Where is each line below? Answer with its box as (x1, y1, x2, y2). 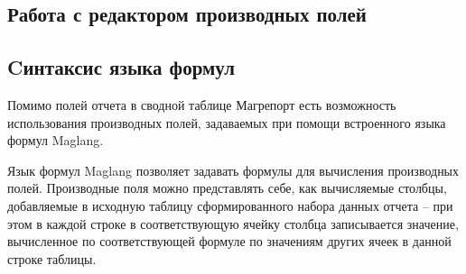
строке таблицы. (7, 249, 97, 268)
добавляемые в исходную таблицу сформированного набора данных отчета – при (7, 196, 453, 215)
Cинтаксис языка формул (7, 53, 236, 81)
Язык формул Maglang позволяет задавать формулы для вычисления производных (7, 160, 460, 179)
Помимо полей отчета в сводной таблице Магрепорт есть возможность (7, 95, 396, 114)
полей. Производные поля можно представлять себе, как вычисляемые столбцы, (7, 178, 447, 197)
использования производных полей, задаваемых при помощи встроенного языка (7, 113, 446, 132)
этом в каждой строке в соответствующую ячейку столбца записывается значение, (7, 214, 459, 233)
